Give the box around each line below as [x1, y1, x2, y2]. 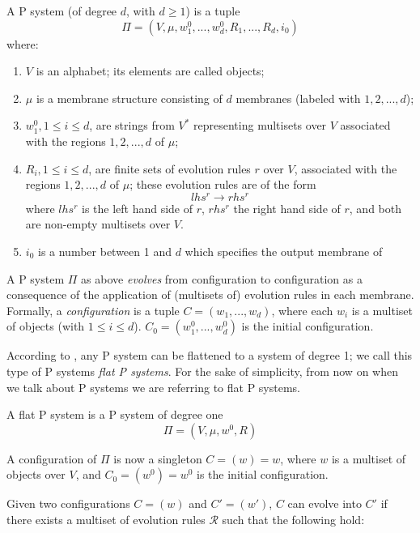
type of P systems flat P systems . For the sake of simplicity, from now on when [6, 362, 398, 379]
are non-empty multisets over [25, 215, 171, 232]
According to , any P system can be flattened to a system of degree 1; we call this [6, 347, 413, 364]
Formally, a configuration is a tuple [6, 301, 180, 318]
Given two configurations [6, 495, 130, 512]
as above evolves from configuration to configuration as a [81, 270, 363, 287]
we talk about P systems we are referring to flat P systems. [6, 378, 301, 395]
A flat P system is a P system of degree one [6, 406, 223, 423]
